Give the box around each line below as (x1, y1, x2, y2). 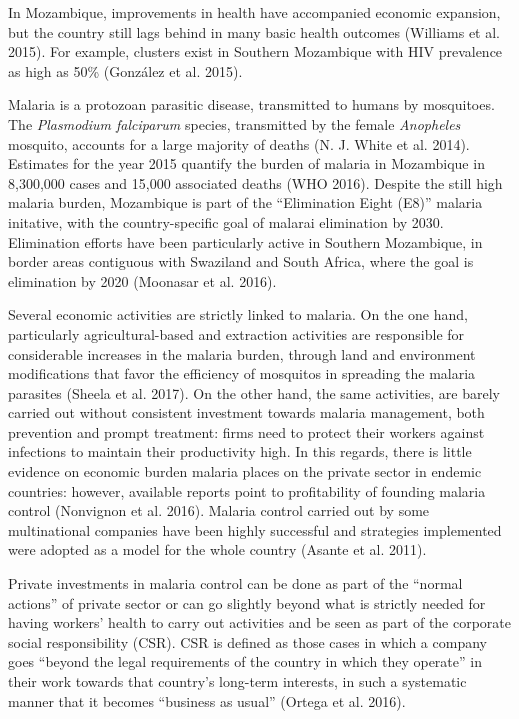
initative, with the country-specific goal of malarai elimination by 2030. (8, 211, 444, 232)
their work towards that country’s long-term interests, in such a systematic (8, 671, 467, 691)
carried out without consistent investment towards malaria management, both (8, 402, 485, 423)
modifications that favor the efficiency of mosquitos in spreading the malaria (8, 363, 476, 384)
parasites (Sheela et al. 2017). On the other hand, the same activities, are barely (8, 382, 501, 403)
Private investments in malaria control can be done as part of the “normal (8, 573, 463, 594)
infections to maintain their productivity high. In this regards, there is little (8, 441, 472, 462)
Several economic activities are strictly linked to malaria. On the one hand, (8, 304, 468, 325)
